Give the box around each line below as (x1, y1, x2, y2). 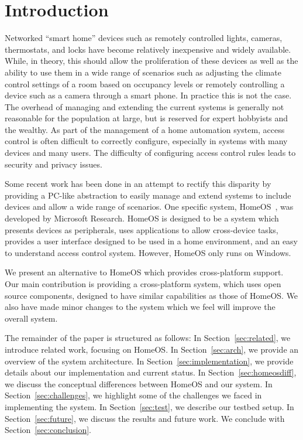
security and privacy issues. (5, 158, 102, 170)
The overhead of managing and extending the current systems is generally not (5, 100, 284, 112)
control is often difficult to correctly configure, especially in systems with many (5, 135, 288, 147)
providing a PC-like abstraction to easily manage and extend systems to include (5, 189, 291, 201)
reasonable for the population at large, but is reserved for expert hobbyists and (5, 112, 288, 124)
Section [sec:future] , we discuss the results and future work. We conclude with (5, 412, 285, 424)
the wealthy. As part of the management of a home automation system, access (5, 123, 285, 135)
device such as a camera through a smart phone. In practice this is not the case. (5, 89, 292, 101)
